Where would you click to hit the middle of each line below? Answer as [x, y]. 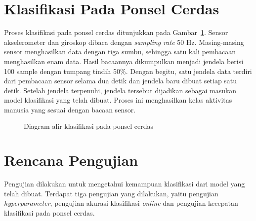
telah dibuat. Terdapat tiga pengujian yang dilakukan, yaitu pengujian [111, 193]
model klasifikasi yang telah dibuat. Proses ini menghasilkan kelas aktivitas [118, 100]
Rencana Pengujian [71, 160]
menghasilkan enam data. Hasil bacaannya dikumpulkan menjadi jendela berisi [124, 61]
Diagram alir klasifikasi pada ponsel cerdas [88, 126]
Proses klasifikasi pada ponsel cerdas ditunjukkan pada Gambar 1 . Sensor [116, 32]
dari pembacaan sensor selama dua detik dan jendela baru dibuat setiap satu [121, 81]
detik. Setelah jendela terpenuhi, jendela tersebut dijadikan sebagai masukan [120, 90]
